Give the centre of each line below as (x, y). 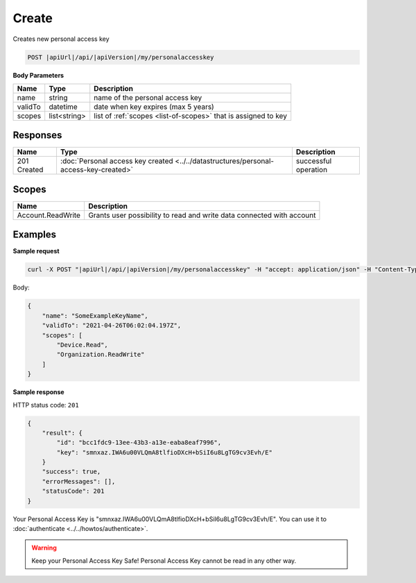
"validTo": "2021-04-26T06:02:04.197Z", (112, 326)
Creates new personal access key (61, 39)
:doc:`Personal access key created (116, 161)
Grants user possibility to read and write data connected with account (202, 215)
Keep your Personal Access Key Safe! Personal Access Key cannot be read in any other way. (164, 560)
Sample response (39, 392)
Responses (37, 135)
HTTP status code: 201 (46, 405)
